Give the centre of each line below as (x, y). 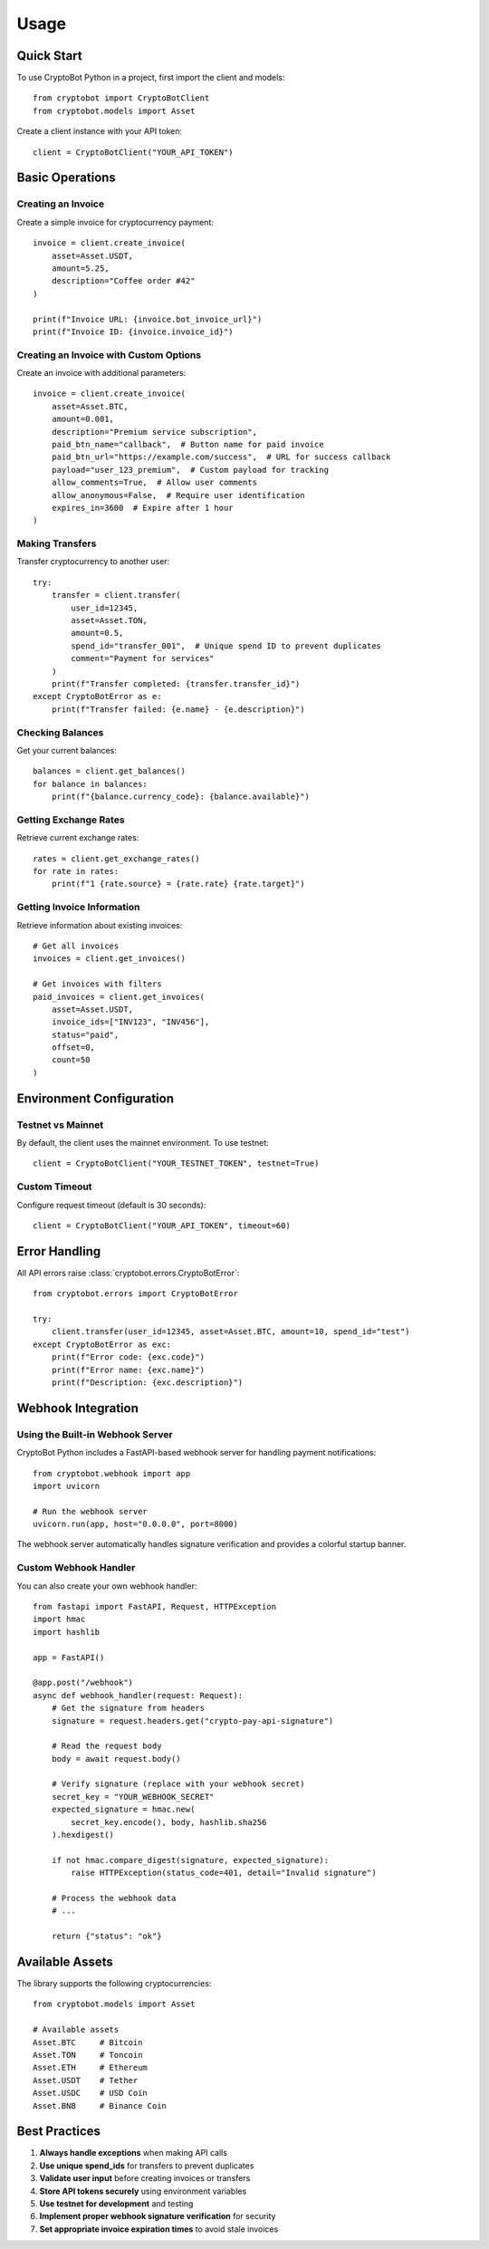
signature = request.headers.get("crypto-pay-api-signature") (192, 1720)
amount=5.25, (80, 268)
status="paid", (85, 1034)
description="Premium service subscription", (154, 432)
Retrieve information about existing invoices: (100, 925)
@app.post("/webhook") (83, 1683)
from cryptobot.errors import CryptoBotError (136, 1294)
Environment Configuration (95, 1098)
